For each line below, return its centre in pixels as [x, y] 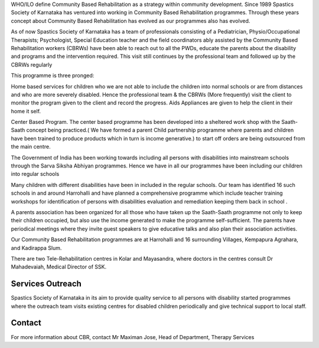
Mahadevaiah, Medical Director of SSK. [59, 267]
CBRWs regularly [32, 64]
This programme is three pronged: [53, 75]
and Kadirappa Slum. [36, 248]
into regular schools [35, 174]
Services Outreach [46, 284]
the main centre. [31, 147]
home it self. [26, 111]
